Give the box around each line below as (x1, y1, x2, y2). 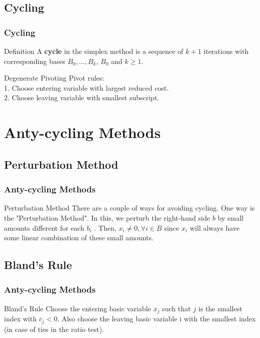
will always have (190, 222, 240, 233)
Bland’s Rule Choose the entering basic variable (4, 303, 151, 313)
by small (217, 212, 244, 223)
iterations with (203, 46, 249, 56)
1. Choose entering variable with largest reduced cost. (4, 82, 169, 93)
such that (162, 303, 191, 313)
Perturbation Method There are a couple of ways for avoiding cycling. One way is (4, 202, 255, 213)
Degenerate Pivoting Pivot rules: (4, 73, 104, 83)
